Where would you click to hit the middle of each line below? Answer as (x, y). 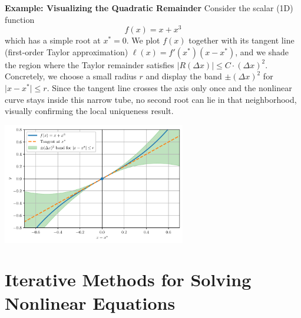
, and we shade (262, 51)
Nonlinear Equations (90, 302)
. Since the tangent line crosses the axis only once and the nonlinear (169, 88)
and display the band (184, 76)
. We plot (143, 40)
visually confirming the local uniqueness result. (89, 111)
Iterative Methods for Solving (128, 279)
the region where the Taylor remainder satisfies (90, 64)
